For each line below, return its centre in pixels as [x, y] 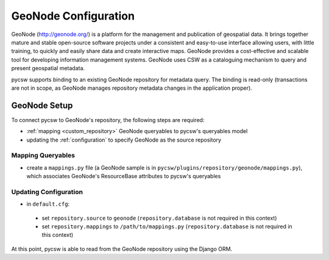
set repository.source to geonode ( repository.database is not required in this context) [159, 218]
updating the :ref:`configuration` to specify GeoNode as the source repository [124, 140]
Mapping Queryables [43, 156]
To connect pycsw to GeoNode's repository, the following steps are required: [108, 120]
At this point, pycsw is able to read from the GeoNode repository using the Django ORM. [122, 249]
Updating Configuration [47, 192]
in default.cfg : [48, 204]
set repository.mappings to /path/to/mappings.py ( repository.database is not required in [167, 226]
